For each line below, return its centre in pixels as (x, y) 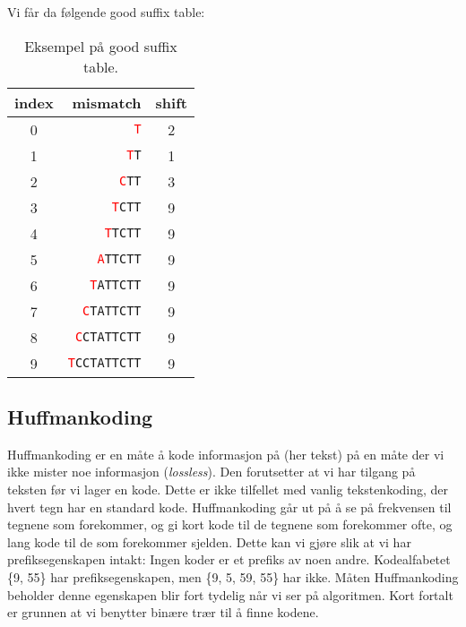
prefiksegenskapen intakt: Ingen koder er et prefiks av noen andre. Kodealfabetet (229, 559)
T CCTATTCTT (104, 363)
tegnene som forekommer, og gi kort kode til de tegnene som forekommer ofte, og (230, 524)
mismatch (107, 102)
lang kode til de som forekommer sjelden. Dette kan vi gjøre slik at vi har (209, 541)
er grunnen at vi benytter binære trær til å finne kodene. (163, 612)
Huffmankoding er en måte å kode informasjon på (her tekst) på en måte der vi (226, 454)
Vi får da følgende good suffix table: (106, 12)
